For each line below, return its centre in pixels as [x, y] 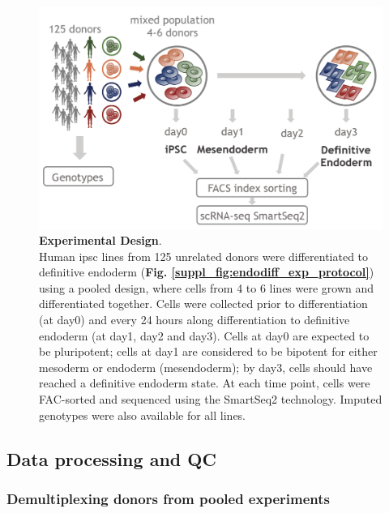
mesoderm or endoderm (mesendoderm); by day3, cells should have [206, 367]
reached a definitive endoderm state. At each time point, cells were [205, 383]
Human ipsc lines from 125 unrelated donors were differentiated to [204, 256]
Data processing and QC [111, 458]
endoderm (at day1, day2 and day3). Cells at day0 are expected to [204, 335]
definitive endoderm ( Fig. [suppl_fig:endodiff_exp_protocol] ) [207, 272]
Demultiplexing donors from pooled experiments [168, 498]
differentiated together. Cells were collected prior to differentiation [203, 304]
